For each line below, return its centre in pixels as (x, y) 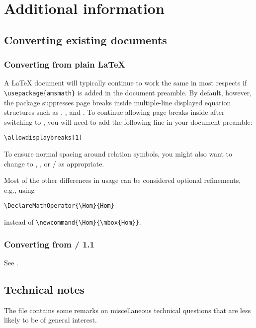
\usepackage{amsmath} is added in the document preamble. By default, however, (128, 92)
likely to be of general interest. (50, 320)
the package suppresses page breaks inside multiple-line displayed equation (118, 102)
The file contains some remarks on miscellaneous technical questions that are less (128, 310)
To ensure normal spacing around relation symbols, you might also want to (118, 154)
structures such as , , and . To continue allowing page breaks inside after (114, 112)
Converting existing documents (85, 40)
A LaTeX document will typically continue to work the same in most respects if (126, 83)
